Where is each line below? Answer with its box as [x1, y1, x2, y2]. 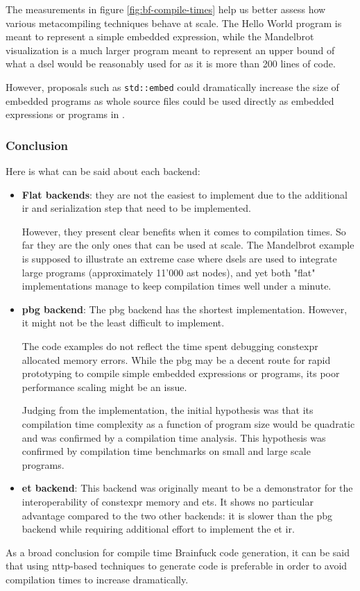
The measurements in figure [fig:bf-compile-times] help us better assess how [6, 2, 326, 16]
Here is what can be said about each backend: [6, 164, 200, 178]
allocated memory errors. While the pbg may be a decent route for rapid [22, 352, 331, 367]
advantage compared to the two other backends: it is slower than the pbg [22, 508, 332, 522]
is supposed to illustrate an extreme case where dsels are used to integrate [22, 251, 337, 265]
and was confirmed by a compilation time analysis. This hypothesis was [22, 430, 326, 444]
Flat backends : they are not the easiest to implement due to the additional [22, 187, 348, 201]
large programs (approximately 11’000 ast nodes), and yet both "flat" [22, 265, 316, 279]
